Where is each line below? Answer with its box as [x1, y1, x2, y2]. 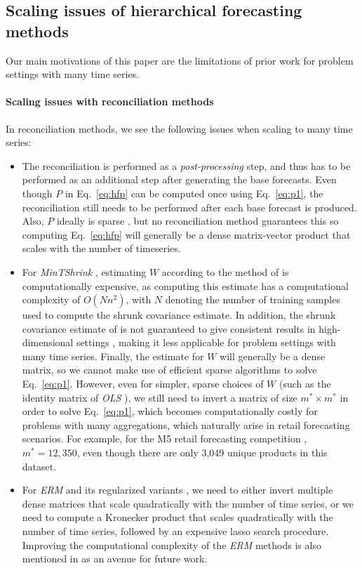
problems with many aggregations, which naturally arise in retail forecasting [22, 417, 350, 432]
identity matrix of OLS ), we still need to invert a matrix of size [22, 390, 297, 404]
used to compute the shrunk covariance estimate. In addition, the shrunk [22, 308, 336, 322]
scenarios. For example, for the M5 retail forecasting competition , [22, 431, 307, 446]
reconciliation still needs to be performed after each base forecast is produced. [22, 199, 357, 214]
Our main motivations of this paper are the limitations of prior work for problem [6, 53, 354, 67]
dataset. [22, 458, 57, 473]
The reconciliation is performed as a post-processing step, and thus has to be [22, 158, 351, 173]
